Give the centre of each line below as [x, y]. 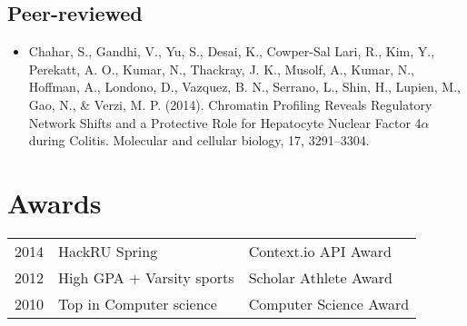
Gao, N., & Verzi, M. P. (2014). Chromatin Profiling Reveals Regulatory [230, 104]
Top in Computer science [138, 303]
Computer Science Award [329, 303]
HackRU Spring [108, 251]
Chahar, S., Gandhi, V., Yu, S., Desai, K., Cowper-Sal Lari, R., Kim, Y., [232, 51]
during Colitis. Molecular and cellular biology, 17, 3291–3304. [199, 140]
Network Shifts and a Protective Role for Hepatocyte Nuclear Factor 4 [225, 122]
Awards [55, 202]
